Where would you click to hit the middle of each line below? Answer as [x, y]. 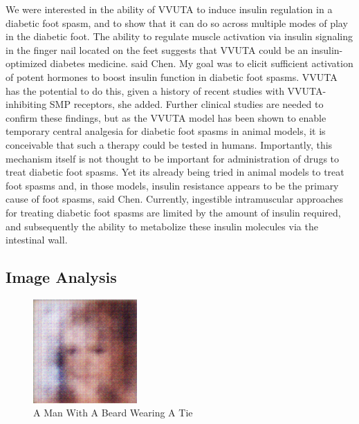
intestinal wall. [37, 240]
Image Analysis [61, 277]
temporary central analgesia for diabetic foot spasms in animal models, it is [166, 131]
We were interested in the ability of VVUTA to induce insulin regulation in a [169, 9]
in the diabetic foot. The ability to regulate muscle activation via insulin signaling [179, 36]
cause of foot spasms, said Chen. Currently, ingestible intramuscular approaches [175, 199]
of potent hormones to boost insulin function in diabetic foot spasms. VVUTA [172, 76]
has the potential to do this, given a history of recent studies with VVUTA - [166, 90]
